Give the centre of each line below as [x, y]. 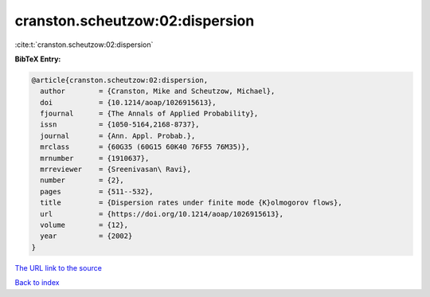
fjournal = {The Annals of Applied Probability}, [149, 114]
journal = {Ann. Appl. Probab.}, [118, 136]
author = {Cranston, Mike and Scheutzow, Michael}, [158, 91]
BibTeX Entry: [38, 59]
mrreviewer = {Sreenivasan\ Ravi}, [115, 170]
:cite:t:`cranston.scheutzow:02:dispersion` [84, 45]
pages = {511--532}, [97, 191]
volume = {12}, [84, 225]
